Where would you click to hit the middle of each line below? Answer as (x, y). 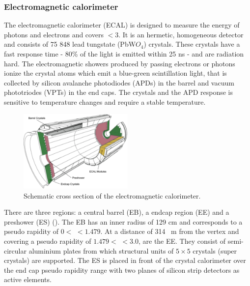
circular (15, 250)
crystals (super (215, 250)
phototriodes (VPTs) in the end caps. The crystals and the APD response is (119, 92)
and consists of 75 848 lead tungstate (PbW (70, 44)
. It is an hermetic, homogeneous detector (181, 34)
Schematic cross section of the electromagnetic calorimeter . (112, 195)
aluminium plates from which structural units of (101, 250)
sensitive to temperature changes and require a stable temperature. (105, 101)
